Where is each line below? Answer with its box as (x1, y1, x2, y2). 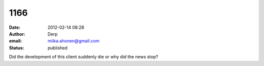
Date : (9, 24, 21, 30)
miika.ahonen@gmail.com (47, 38, 100, 44)
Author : (9, 31, 25, 37)
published (47, 44, 68, 51)
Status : (9, 44, 24, 51)
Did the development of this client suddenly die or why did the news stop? (9, 54, 158, 60)
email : (9, 38, 22, 44)
